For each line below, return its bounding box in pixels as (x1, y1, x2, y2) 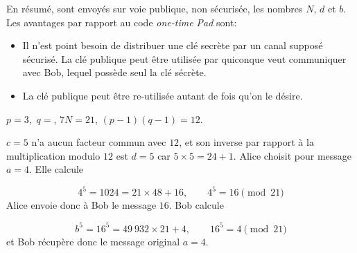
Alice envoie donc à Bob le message (6, 198, 157, 212)
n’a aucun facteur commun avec (31, 135, 166, 149)
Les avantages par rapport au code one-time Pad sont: (6, 15, 237, 29)
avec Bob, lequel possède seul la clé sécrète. (22, 65, 207, 79)
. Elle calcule (29, 162, 84, 176)
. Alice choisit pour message (233, 148, 352, 162)
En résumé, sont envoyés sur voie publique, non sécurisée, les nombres (6, 1, 303, 15)
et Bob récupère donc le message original (6, 234, 180, 248)
